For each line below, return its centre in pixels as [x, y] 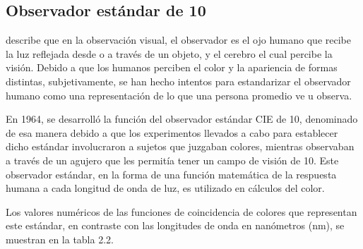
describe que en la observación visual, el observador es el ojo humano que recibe [178, 40]
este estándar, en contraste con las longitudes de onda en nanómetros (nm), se [175, 225]
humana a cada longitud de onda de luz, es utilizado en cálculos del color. [165, 188]
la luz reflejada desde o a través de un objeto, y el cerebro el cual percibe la [169, 53]
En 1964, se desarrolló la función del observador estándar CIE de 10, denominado [182, 119]
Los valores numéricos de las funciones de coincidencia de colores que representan [181, 211]
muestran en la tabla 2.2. [60, 239]
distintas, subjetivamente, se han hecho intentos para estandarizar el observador [178, 81]
